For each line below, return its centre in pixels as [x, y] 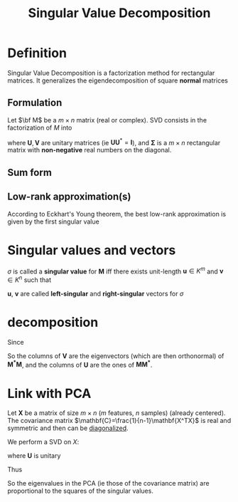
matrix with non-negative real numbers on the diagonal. [90, 150]
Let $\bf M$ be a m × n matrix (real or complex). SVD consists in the [107, 120]
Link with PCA [49, 393]
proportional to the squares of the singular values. [81, 491]
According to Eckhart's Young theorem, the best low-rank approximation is [117, 214]
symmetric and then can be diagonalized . [68, 428]
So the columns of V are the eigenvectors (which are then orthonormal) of [116, 356]
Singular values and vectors [92, 250]
